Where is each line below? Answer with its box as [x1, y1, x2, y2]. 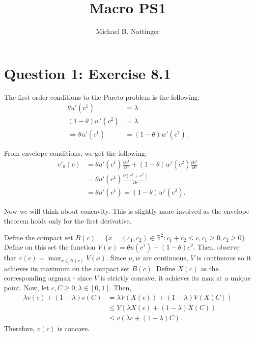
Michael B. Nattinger [96, 26, 160, 36]
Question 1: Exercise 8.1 [4, 63, 171, 83]
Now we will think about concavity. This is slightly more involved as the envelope [4, 206, 250, 216]
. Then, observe [193, 242, 240, 252]
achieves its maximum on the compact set [4, 263, 130, 273]
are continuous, [142, 253, 188, 263]
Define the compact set [4, 232, 73, 242]
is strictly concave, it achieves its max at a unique [100, 273, 251, 283]
